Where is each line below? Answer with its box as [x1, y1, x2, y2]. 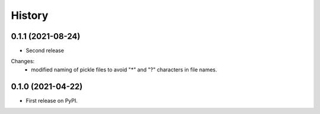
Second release [25, 47, 65, 54]
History [11, 9, 49, 22]
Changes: [11, 58, 35, 65]
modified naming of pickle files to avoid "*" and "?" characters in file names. [31, 66, 217, 73]
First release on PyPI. [25, 97, 78, 104]
